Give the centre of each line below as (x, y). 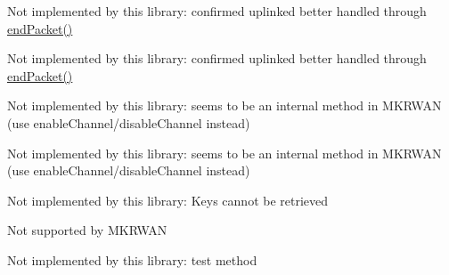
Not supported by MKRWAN (87, 230)
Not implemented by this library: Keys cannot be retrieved (168, 200)
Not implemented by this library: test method (132, 259)
